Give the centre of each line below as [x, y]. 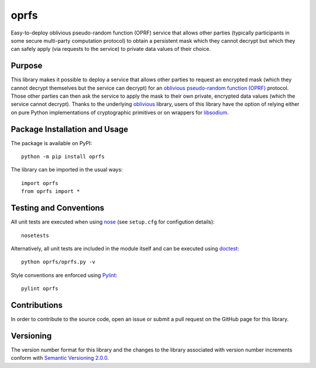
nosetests [35, 235]
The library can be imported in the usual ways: [67, 170]
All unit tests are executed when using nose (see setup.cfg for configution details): [113, 222]
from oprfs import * [51, 191]
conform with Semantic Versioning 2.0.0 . [60, 358]
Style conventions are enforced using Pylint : [64, 275]
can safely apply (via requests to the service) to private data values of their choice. [111, 49]
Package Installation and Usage [70, 129]
